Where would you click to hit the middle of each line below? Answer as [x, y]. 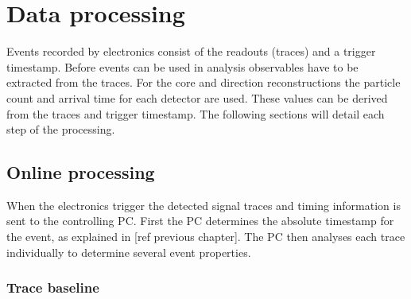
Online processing [81, 172]
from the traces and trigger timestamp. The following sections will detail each [196, 113]
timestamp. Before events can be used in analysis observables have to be [182, 66]
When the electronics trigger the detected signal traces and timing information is [204, 205]
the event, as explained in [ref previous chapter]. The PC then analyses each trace [206, 237]
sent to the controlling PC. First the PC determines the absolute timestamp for [200, 221]
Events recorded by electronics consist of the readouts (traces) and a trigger [191, 51]
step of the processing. [61, 129]
